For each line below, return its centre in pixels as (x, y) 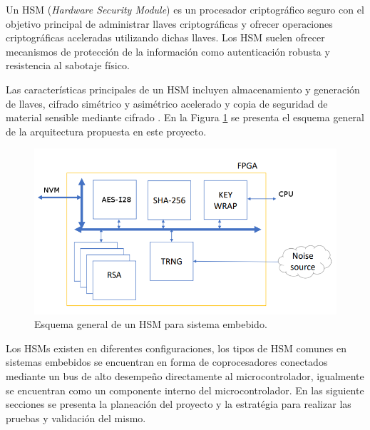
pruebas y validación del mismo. (76, 418)
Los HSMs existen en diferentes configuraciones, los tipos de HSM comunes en (176, 348)
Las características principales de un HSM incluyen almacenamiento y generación (183, 89)
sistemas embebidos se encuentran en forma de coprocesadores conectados (167, 362)
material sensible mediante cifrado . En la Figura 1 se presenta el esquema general (185, 117)
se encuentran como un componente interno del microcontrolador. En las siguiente (185, 390)
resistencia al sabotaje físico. (68, 65)
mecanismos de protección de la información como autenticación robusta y (168, 51)
